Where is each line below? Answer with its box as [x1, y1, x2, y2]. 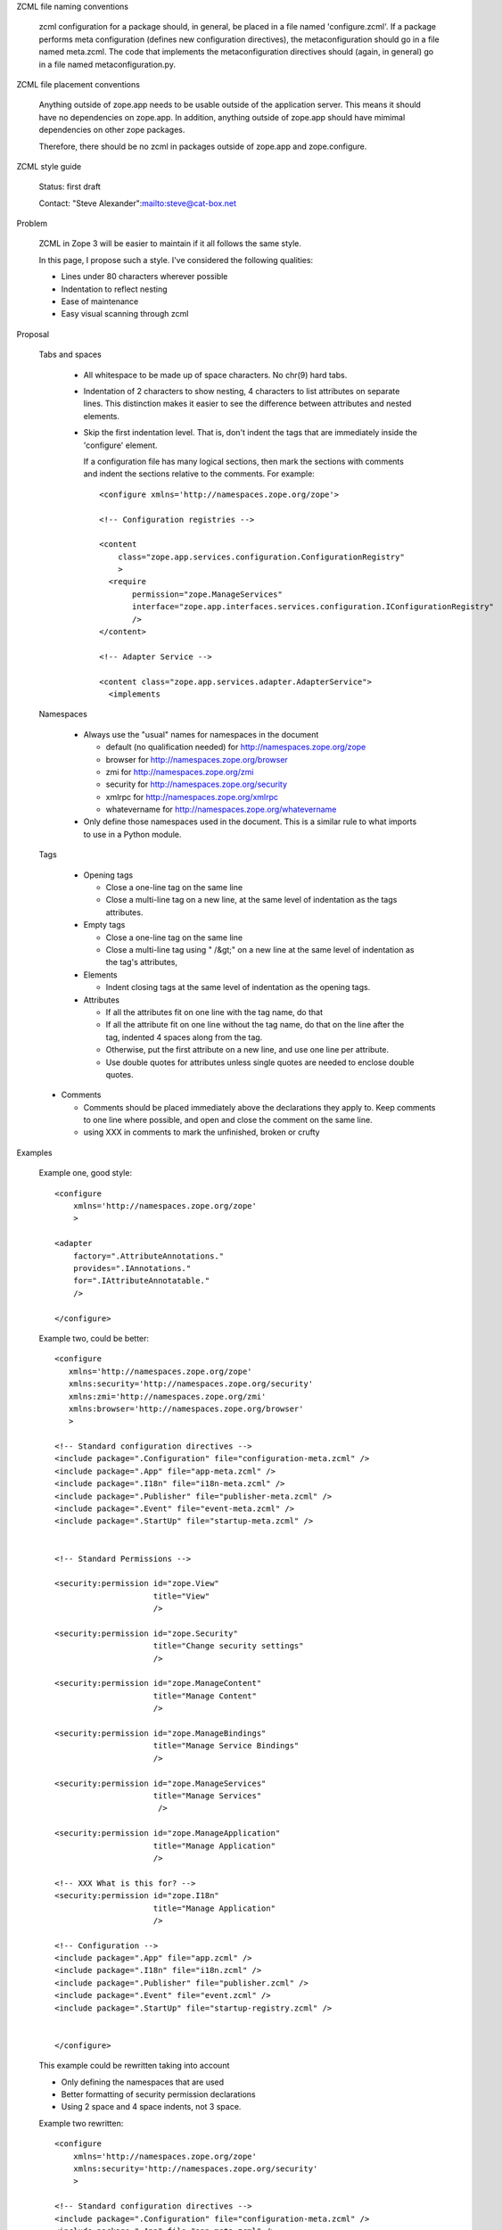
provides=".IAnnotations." [72, 1263, 192, 1273]
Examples [16, 1147, 53, 1158]
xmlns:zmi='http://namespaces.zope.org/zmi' [68, 1392, 267, 1401]
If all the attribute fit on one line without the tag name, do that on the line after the [105, 1020, 405, 1030]
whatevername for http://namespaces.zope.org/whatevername [105, 804, 337, 815]
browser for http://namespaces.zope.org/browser [105, 754, 289, 764]
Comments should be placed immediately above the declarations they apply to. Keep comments [83, 1102, 436, 1112]
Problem [16, 219, 48, 229]
